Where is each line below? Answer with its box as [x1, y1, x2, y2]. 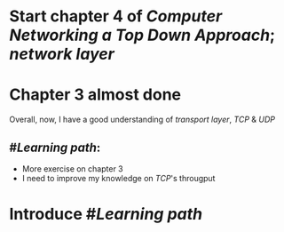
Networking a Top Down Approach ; [9, 25, 276, 45]
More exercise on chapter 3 [21, 163, 124, 174]
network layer [9, 44, 115, 64]
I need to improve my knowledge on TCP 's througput [21, 172, 216, 183]
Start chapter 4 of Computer [9, 6, 223, 27]
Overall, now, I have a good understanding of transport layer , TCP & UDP [9, 114, 275, 125]
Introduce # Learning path [9, 204, 202, 224]
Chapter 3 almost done [9, 84, 182, 105]
